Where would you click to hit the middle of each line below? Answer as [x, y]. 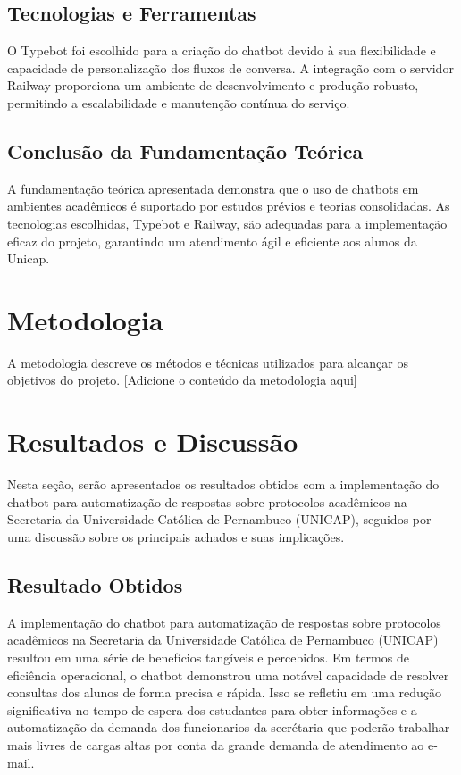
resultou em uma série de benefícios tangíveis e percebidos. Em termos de [208, 657]
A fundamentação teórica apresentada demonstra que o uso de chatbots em [213, 188]
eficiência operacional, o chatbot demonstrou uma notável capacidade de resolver [228, 675]
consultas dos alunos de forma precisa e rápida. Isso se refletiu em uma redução [225, 692]
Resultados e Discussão [153, 442]
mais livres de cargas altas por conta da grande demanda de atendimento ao [216, 744]
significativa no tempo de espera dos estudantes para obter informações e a [212, 709]
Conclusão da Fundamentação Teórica [185, 150]
